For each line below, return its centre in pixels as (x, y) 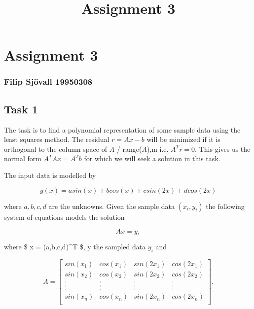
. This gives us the (223, 149)
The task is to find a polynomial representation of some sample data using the (122, 129)
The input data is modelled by (50, 175)
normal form (23, 158)
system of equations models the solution (64, 217)
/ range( (129, 149)
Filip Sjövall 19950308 (48, 82)
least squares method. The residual (57, 139)
